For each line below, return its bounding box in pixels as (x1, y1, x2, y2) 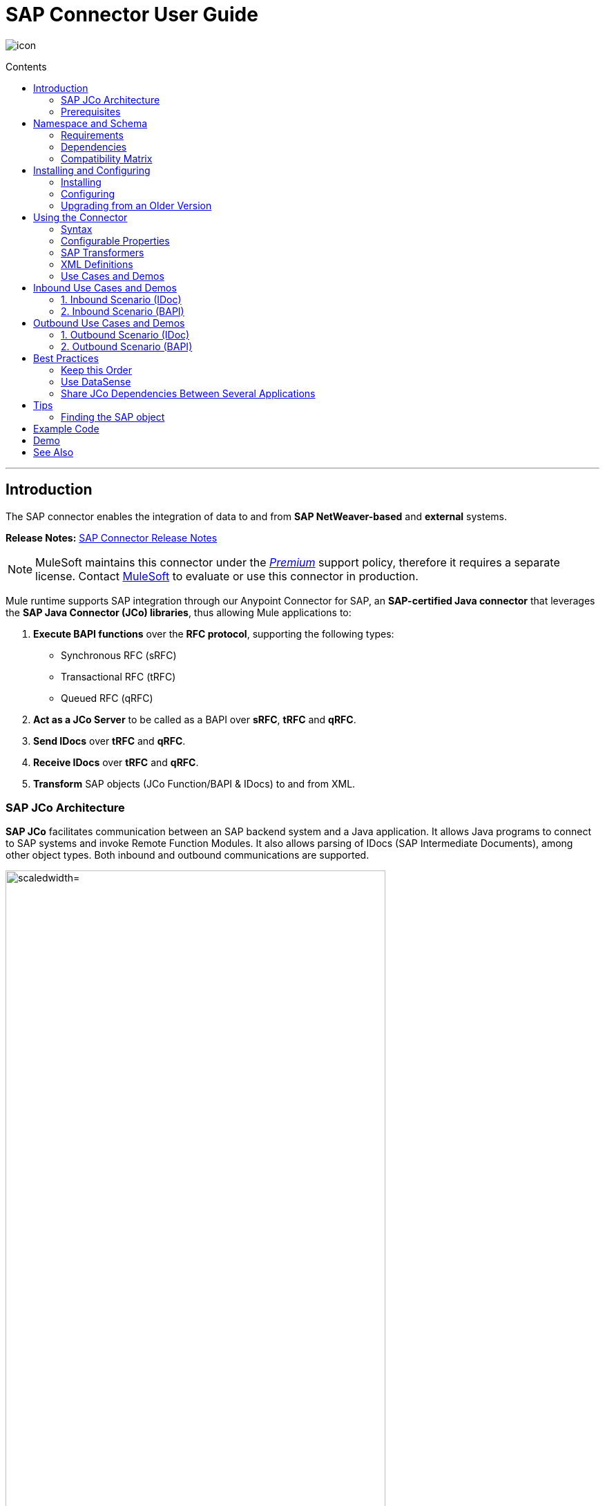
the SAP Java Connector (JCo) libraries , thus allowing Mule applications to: (6, 606, 352, 618)
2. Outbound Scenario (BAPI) (61, 340, 193, 352)
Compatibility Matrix (61, 152, 153, 164)
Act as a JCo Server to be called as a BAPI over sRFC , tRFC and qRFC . (33, 713, 356, 725)
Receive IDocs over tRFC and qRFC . (33, 756, 199, 768)
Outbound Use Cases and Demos (33, 316, 185, 329)
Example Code (33, 422, 99, 435)
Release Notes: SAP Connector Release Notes (6, 531, 218, 544)
